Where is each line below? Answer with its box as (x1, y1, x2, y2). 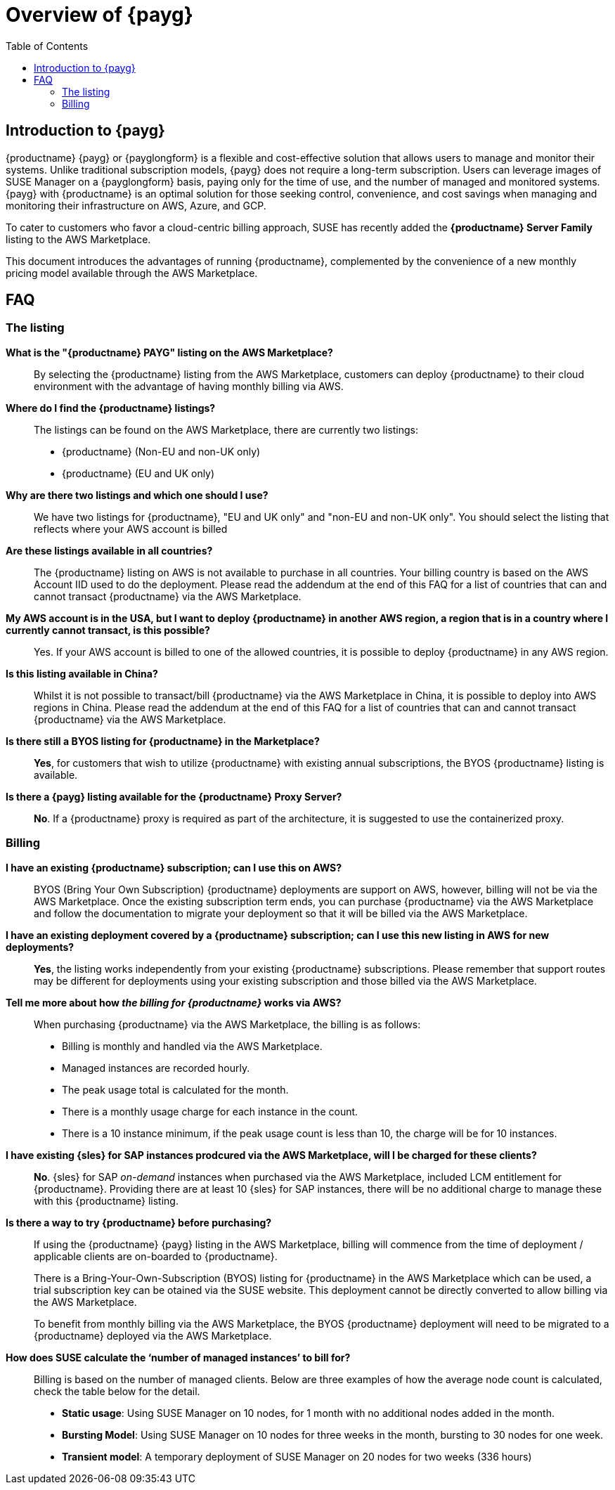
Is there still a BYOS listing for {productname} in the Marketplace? (6, 734, 320, 747)
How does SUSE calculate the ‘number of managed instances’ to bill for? (6, 1351, 351, 1363)
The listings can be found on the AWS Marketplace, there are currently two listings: (34, 423, 419, 436)
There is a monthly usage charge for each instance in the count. (62, 1105, 358, 1117)
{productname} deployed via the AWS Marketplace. (34, 1329, 272, 1342)
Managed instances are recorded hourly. (62, 1061, 250, 1074)
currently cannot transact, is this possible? (6, 623, 210, 636)
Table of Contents (6, 39, 89, 52)
